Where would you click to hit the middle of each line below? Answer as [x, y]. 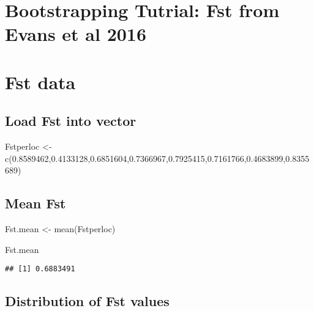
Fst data [40, 82]
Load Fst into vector [71, 121]
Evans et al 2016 [76, 34]
